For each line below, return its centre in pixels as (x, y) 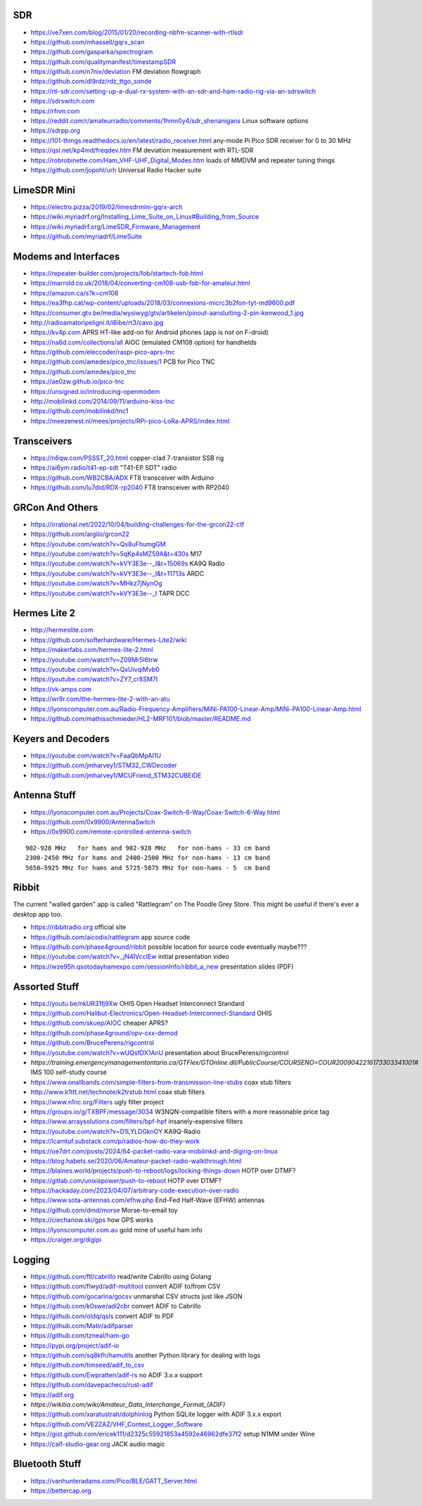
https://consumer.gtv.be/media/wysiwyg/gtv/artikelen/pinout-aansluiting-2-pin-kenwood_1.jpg (167, 312)
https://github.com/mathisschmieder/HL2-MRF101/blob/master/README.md (141, 718)
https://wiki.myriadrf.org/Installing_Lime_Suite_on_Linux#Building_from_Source (145, 217)
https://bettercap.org (61, 1491)
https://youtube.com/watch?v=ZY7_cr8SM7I (94, 679)
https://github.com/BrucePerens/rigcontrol (92, 1043)
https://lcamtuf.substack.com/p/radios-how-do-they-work (115, 1141)
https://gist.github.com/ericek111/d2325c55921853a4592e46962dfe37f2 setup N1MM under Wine (173, 1434)
